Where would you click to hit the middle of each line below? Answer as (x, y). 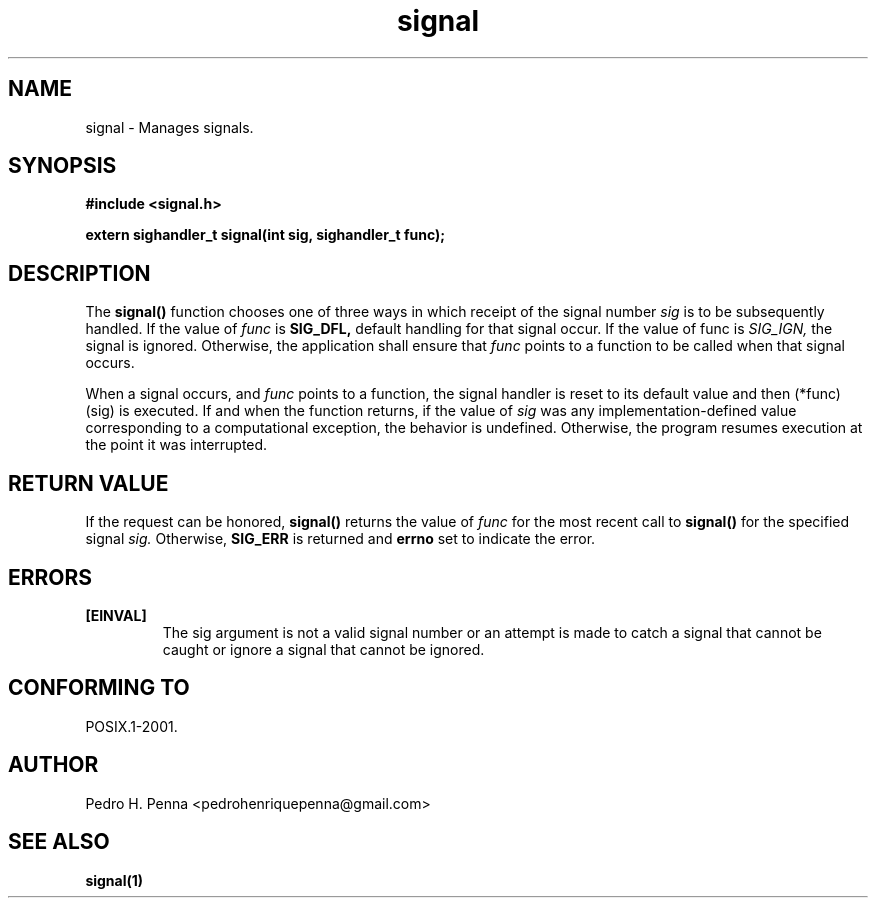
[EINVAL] (116, 615)
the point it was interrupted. (176, 445)
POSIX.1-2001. (131, 726)
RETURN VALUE (88, 483)
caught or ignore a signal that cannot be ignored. (323, 649)
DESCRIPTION (79, 273)
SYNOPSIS (62, 166)
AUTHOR (53, 765)
